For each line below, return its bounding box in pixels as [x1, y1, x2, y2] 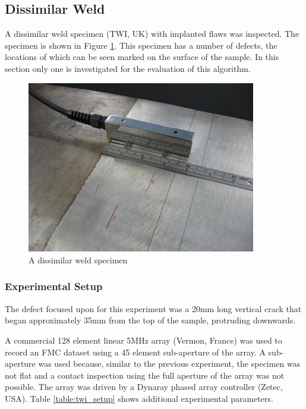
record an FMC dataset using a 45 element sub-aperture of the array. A [5, 345, 266, 358]
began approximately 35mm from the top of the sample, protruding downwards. [5, 314, 296, 326]
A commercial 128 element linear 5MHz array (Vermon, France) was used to [5, 334, 282, 346]
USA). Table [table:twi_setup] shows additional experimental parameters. [5, 392, 273, 404]
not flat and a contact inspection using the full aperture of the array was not [5, 369, 285, 381]
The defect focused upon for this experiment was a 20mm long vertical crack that [5, 302, 302, 314]
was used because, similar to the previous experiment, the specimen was [38, 357, 301, 370]
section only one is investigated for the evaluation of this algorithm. [5, 62, 251, 74]
